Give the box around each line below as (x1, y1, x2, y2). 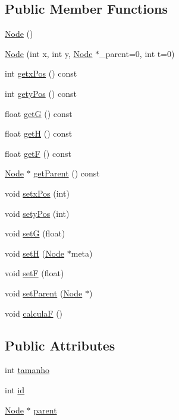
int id (5, 383, 25, 396)
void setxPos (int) (5, 187, 70, 199)
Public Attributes (5, 336, 115, 354)
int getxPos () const (5, 67, 77, 80)
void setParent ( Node (5, 286, 83, 299)
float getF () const (5, 147, 71, 159)
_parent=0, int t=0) (99, 47, 175, 59)
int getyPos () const (5, 87, 77, 99)
